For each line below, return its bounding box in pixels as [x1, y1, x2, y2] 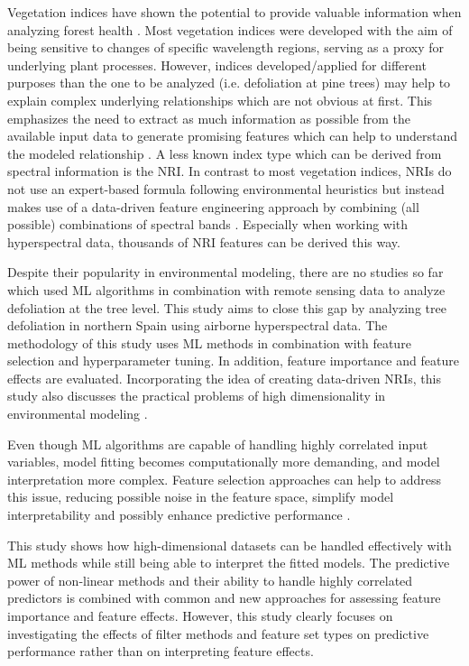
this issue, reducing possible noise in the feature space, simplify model [7, 487, 394, 506]
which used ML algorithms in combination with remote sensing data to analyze [7, 280, 446, 299]
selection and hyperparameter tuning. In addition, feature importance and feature [7, 351, 459, 370]
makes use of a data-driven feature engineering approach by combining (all [7, 197, 419, 216]
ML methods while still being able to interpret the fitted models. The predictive [7, 553, 450, 572]
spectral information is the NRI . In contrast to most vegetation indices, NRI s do [7, 162, 452, 180]
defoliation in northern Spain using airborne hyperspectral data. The [7, 316, 388, 335]
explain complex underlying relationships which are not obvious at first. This [7, 90, 433, 109]
